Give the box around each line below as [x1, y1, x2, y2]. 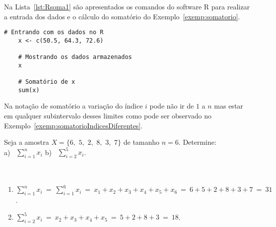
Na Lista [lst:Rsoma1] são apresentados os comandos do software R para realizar [4, 1, 250, 11]
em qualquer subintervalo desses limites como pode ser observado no [4, 111, 211, 121]
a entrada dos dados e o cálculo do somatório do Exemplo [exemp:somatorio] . [4, 11, 240, 21]
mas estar [214, 101, 243, 111]
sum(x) [18, 86, 40, 94]
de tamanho [123, 137, 160, 147]
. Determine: [178, 137, 216, 147]
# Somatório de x [18, 78, 75, 86]
